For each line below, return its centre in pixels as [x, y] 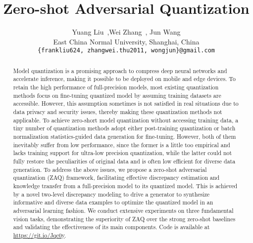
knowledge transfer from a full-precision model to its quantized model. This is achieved [125, 185]
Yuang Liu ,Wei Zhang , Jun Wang [126, 32]
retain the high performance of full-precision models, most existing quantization [116, 87]
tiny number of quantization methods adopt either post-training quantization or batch [124, 128]
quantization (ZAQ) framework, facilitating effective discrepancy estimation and [116, 178]
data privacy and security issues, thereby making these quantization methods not [118, 112]
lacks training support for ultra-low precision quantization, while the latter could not [123, 153]
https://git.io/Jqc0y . [40, 235]
